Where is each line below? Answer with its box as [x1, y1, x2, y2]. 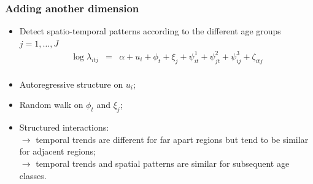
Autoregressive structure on [19, 77, 123, 90]
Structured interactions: [19, 121, 109, 134]
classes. [19, 169, 47, 182]
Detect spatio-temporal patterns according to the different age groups [19, 25, 281, 37]
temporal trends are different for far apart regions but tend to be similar [36, 132, 309, 145]
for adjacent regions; [19, 145, 96, 158]
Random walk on [19, 98, 83, 111]
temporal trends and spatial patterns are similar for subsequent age [36, 156, 290, 169]
